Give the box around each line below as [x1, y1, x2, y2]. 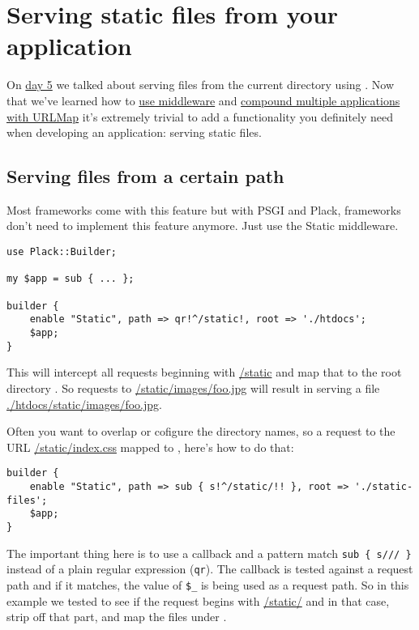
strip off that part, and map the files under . [6, 608, 227, 625]
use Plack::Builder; [6, 246, 118, 258]
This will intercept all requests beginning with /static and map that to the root [6, 364, 402, 381]
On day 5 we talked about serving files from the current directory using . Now [6, 76, 395, 93]
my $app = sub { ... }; [6, 273, 135, 285]
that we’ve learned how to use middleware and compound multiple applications [6, 92, 400, 109]
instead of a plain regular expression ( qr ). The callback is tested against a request [6, 560, 413, 577]
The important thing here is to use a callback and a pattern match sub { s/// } [6, 544, 412, 561]
